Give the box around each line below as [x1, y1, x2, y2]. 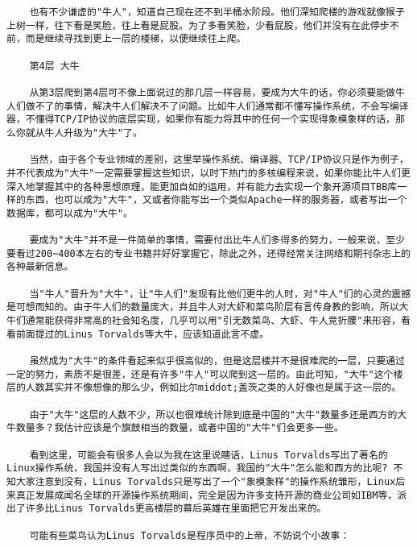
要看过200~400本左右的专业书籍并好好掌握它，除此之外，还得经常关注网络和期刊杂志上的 [6, 247, 411, 259]
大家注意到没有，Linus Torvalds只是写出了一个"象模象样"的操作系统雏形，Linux [15, 475, 396, 487]
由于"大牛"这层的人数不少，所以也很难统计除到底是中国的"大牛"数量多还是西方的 [29, 408, 398, 421]
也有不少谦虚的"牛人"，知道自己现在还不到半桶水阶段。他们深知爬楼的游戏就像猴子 [29, 6, 405, 18]
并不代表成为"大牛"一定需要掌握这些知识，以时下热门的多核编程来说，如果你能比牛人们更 [6, 167, 411, 179]
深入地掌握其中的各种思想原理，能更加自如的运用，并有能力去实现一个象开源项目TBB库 [6, 180, 398, 193]
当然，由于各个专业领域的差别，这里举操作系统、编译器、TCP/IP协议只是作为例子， [29, 154, 409, 166]
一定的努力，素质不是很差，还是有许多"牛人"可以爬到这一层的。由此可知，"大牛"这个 [6, 368, 394, 380]
